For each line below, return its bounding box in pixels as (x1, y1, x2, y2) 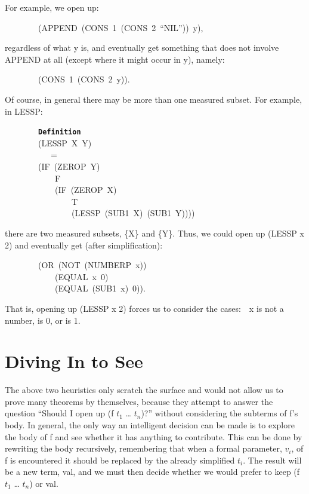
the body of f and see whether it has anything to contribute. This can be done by (5, 430, 302, 443)
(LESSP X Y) (38, 136, 92, 149)
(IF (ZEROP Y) (38, 160, 100, 172)
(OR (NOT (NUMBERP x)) (38, 259, 147, 271)
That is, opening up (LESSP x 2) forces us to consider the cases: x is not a (5, 302, 284, 314)
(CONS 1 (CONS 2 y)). (38, 73, 130, 85)
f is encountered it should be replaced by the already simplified (5, 453, 235, 466)
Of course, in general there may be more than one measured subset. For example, (5, 93, 302, 105)
